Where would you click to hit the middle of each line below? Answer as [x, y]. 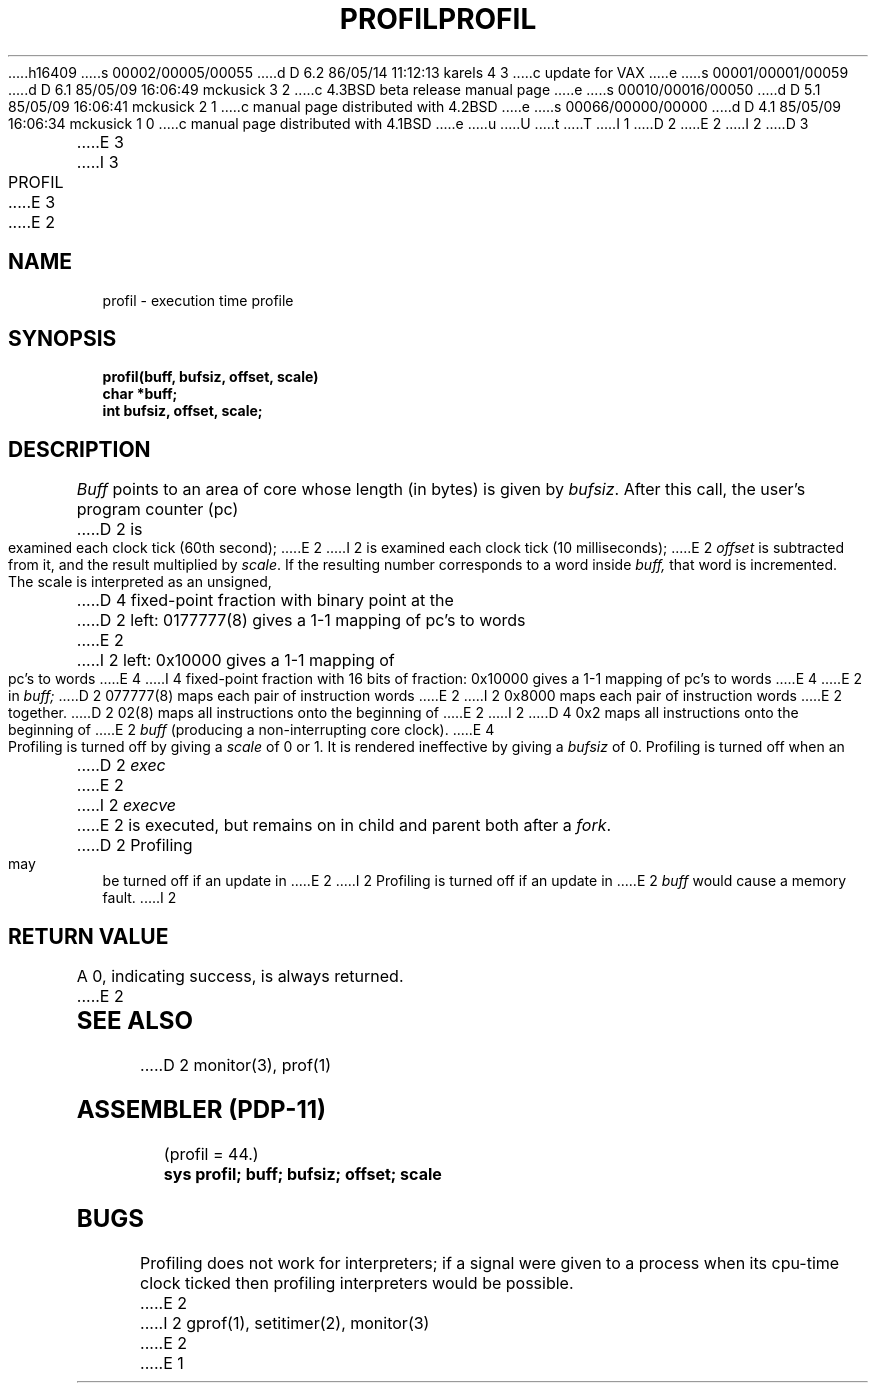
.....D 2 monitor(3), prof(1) [235, 1065]
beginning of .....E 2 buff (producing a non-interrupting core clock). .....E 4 [251, 730]
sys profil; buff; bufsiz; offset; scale [302, 1173]
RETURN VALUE [88, 936]
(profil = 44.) [211, 1153]
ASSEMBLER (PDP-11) [201, 1109]
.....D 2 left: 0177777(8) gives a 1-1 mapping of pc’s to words [301, 620]
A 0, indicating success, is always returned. [240, 976]
